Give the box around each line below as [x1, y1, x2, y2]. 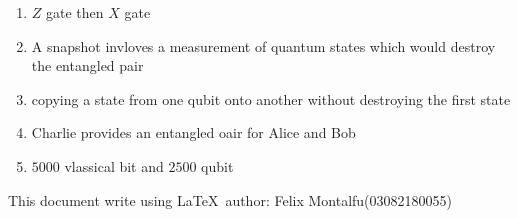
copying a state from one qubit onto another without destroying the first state [31, 88, 511, 109]
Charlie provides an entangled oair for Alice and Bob [31, 122, 356, 143]
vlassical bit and [64, 155, 164, 176]
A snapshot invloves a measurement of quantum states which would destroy [31, 35, 496, 56]
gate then [46, 2, 104, 22]
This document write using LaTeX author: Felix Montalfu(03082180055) [8, 189, 452, 210]
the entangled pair [31, 55, 144, 76]
